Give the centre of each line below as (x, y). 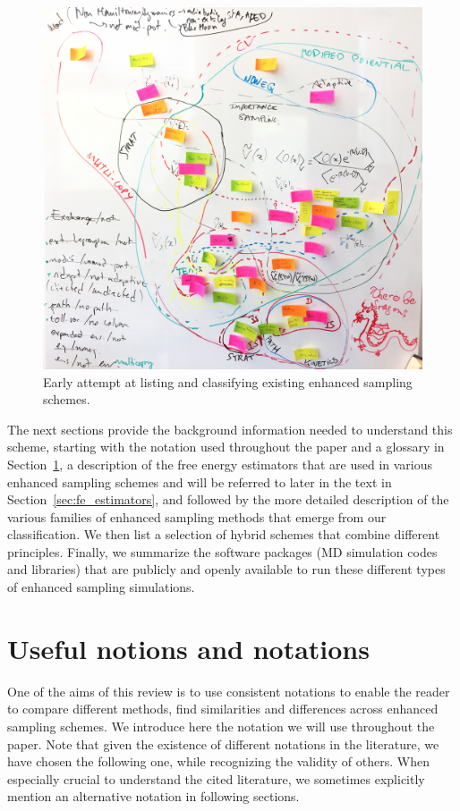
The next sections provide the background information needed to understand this (230, 429)
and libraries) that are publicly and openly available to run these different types (226, 569)
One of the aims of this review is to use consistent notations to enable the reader (229, 691)
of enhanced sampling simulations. (101, 587)
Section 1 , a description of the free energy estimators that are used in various (220, 464)
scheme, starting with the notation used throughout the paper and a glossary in (226, 447)
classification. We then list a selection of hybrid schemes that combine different (224, 534)
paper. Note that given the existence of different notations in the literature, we (223, 743)
